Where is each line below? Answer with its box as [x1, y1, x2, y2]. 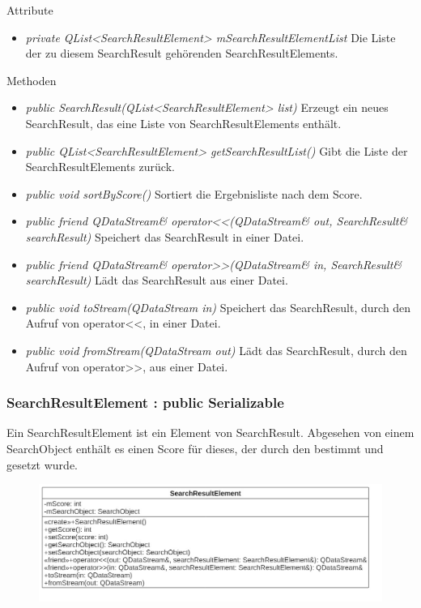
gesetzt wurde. [6, 456, 78, 473]
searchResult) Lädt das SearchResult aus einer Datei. [25, 272, 288, 289]
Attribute [6, 2, 53, 18]
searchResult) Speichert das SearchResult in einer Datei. [25, 228, 304, 245]
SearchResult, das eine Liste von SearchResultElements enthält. [25, 114, 342, 131]
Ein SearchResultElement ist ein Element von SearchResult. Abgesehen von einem [6, 424, 415, 441]
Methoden [6, 71, 57, 88]
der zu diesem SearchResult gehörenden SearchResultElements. [25, 45, 338, 62]
